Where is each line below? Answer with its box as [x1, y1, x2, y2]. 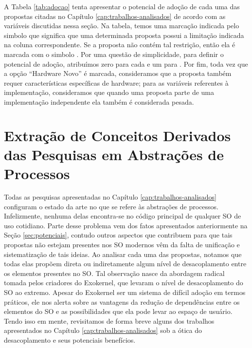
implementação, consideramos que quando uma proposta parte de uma [4, 87, 215, 97]
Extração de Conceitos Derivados [4, 125, 231, 145]
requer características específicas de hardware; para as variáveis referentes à [4, 77, 229, 88]
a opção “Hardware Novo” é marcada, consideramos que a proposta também [4, 68, 232, 78]
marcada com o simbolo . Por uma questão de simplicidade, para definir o [4, 49, 224, 59]
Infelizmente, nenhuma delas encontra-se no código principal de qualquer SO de [4, 211, 241, 221]
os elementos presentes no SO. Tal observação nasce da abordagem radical [4, 268, 225, 278]
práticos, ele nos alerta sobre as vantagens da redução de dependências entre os [4, 296, 240, 307]
